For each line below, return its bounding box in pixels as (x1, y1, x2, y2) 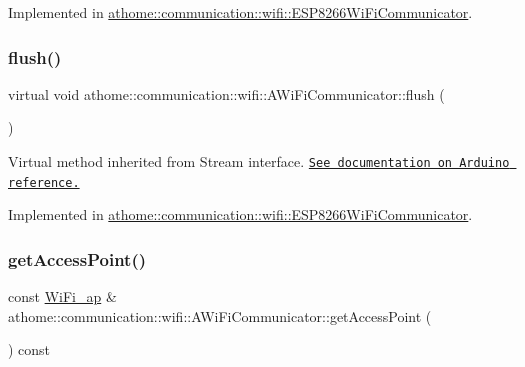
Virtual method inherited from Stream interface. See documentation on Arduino (8, 151, 510, 171)
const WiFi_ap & (8, 286, 117, 307)
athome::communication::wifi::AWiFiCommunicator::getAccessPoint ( (8, 305, 432, 326)
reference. (8, 175, 80, 190)
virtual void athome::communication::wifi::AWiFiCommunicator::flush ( (8, 83, 445, 104)
